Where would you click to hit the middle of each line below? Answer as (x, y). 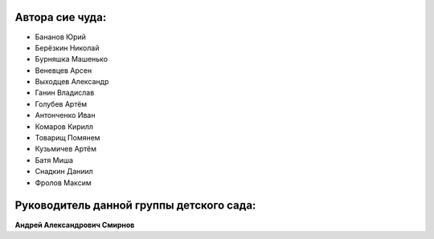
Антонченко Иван (65, 115)
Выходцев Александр (72, 82)
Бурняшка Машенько (72, 59)
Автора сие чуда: (61, 17)
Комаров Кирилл (64, 126)
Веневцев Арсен (63, 70)
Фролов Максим (63, 182)
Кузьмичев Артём (66, 149)
